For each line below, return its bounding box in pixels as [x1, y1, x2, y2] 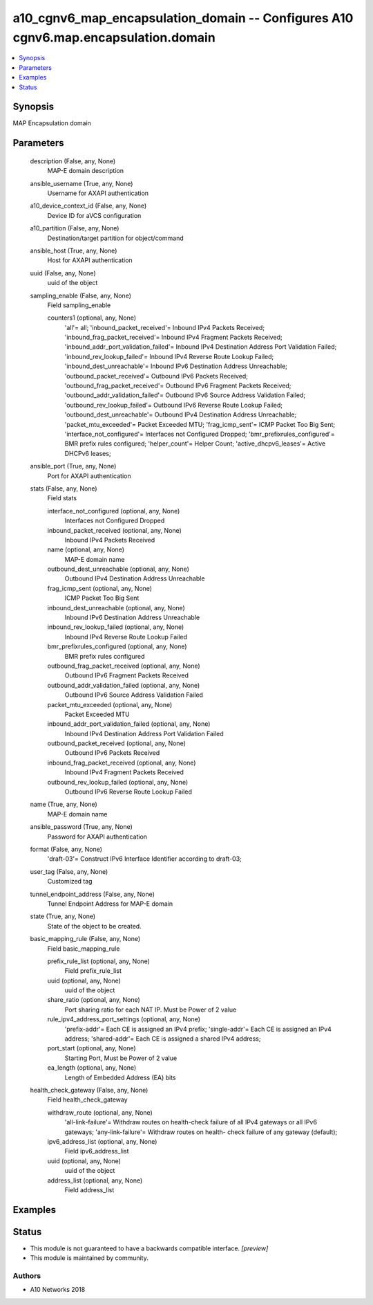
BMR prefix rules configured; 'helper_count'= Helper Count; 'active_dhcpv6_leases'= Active [64, 439, 326, 448]
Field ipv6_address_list [64, 1147, 129, 1156]
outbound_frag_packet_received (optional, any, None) [47, 661, 200, 670]
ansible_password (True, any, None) [30, 823, 133, 831]
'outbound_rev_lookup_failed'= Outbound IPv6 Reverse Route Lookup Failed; [64, 401, 283, 409]
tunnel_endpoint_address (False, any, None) [30, 890, 155, 898]
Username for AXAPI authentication [47, 189, 149, 197]
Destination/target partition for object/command [47, 234, 184, 242]
